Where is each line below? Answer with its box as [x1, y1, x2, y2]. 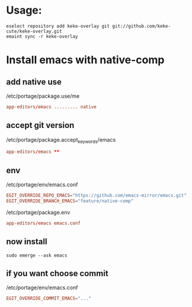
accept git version [6, 120, 75, 130]
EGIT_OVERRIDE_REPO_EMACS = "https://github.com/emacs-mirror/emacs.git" [6, 193, 187, 199]
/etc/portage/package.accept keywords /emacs [6, 136, 116, 145]
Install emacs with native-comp [6, 53, 165, 67]
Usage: [6, 4, 43, 17]
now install [6, 236, 47, 247]
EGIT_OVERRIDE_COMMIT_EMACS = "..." [6, 296, 92, 302]
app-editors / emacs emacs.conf [6, 220, 81, 226]
